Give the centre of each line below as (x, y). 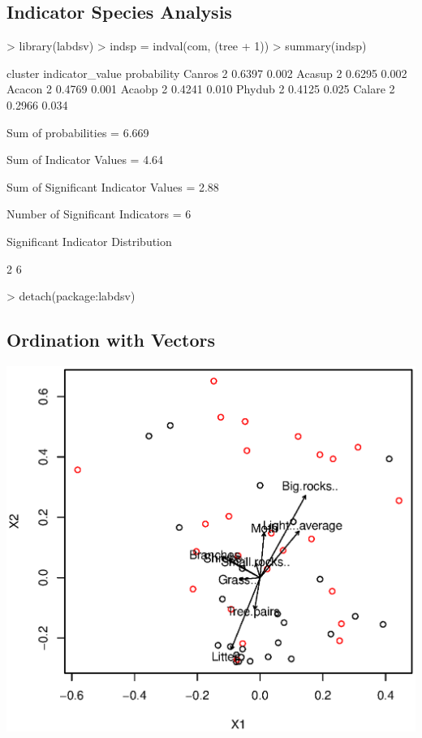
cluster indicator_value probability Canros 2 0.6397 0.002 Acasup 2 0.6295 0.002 (207, 73)
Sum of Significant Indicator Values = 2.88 (113, 186)
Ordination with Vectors (111, 340)
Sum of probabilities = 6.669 (78, 132)
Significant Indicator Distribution (89, 241)
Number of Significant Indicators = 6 (99, 214)
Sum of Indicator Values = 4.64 (85, 160)
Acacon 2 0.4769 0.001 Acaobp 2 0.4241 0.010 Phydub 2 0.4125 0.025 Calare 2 (201, 89)
